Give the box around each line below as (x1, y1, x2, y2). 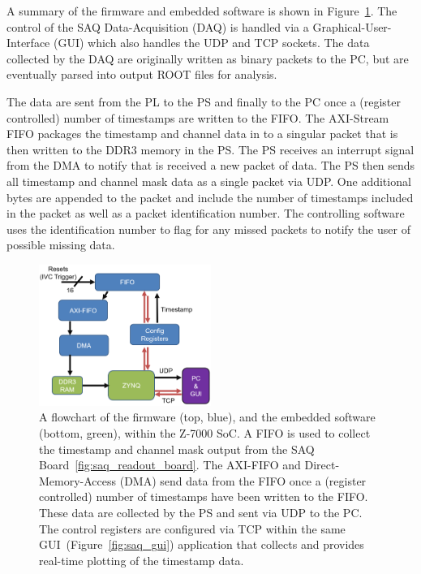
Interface (6, 34, 50, 51)
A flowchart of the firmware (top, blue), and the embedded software (39, 408, 376, 425)
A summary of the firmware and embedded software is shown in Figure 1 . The (6, 2, 397, 19)
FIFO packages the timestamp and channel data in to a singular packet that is (6, 125, 398, 142)
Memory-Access (39, 472, 117, 489)
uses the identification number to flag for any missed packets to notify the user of (6, 220, 410, 237)
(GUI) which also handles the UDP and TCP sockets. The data (53, 34, 370, 51)
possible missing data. (6, 236, 115, 253)
